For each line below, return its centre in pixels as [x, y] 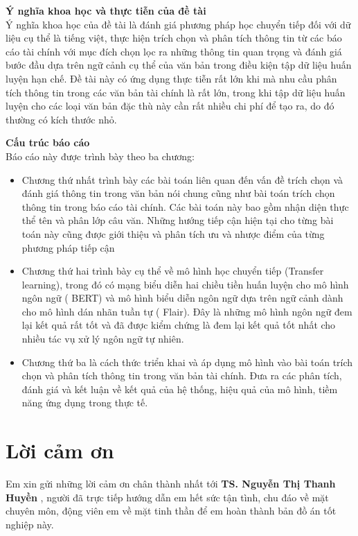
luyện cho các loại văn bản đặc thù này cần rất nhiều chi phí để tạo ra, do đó [170, 106]
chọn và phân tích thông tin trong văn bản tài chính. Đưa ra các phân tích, [182, 375]
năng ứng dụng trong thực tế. [85, 403]
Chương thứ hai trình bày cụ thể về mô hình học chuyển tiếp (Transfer [173, 271]
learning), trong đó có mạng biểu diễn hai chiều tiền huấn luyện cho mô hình [185, 284]
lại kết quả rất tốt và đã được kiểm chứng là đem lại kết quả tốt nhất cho [179, 325]
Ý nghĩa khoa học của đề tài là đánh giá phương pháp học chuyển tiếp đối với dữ [178, 24]
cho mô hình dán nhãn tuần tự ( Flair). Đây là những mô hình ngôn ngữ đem [187, 311]
